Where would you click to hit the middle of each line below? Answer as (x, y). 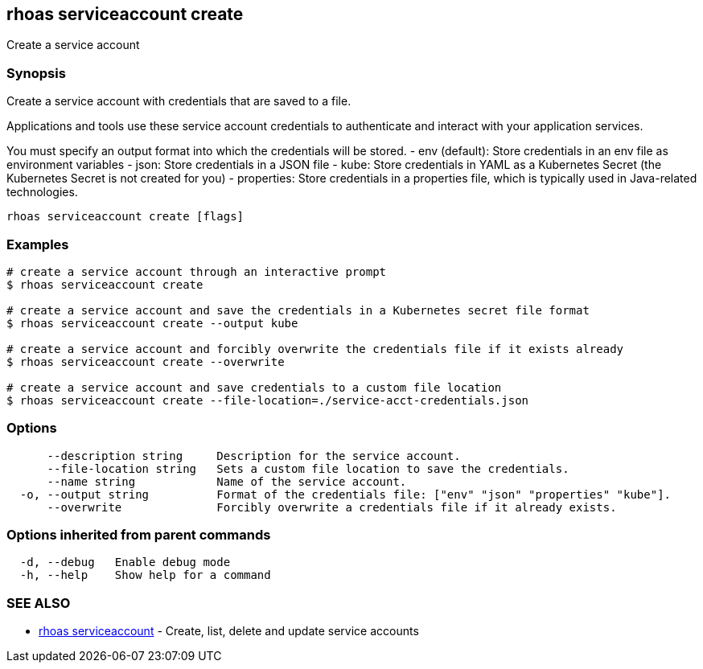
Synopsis (36, 73)
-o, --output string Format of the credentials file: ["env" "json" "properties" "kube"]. (345, 494)
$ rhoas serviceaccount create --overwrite (146, 361)
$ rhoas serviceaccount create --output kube (152, 323)
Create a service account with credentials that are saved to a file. (179, 101)
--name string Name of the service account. (227, 481)
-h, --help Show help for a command (145, 575)
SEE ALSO (39, 603)
